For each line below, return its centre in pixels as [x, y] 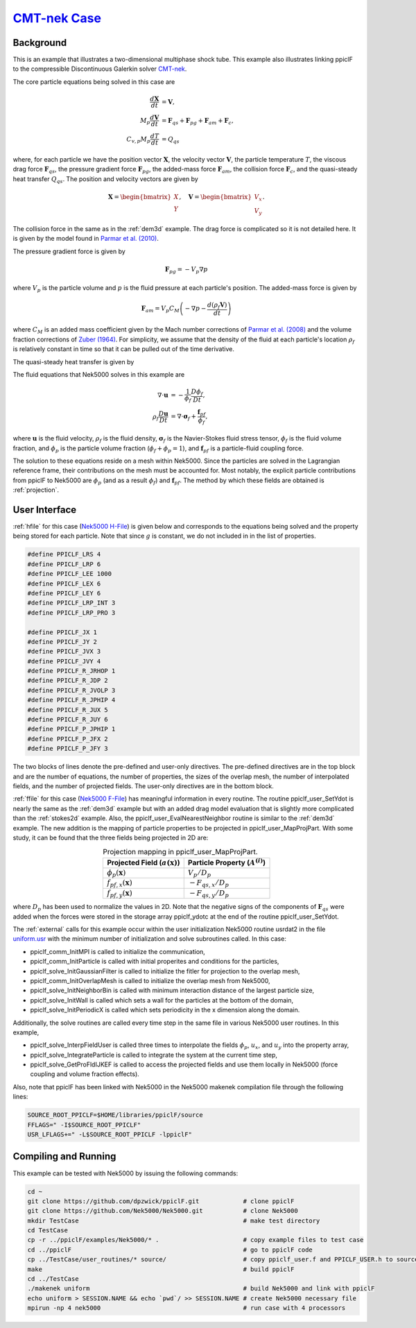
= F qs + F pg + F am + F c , [197, 121]
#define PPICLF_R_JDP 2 [68, 681]
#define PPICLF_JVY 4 [64, 661]
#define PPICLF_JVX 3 [64, 652]
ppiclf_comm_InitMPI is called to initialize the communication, [118, 951]
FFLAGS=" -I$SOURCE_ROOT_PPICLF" [84, 1125]
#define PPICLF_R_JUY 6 [68, 720]
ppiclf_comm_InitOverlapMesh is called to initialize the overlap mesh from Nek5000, [150, 980]
